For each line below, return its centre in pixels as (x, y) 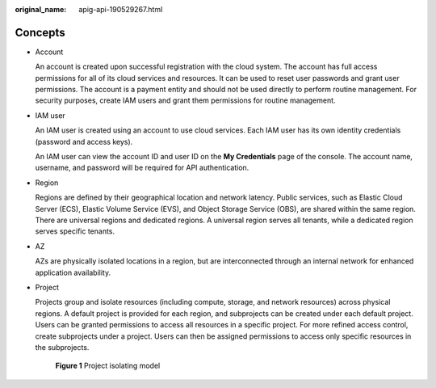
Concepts (40, 32)
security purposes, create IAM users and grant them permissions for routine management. (185, 100)
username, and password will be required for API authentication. (142, 168)
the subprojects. (62, 347)
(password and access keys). (84, 141)
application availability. (73, 272)
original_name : (41, 9)
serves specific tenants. (75, 231)
